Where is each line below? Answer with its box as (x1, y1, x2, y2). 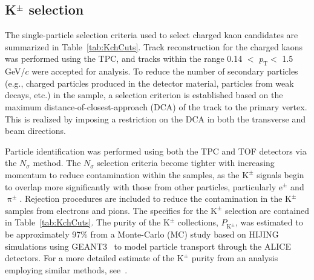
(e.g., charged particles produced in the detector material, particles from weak (5, 76, 294, 89)
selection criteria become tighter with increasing (97, 156, 275, 169)
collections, (177, 216, 218, 228)
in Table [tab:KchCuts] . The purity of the (5, 216, 161, 228)
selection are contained (225, 204, 309, 216)
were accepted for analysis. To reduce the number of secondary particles (31, 65, 298, 78)
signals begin (257, 168, 304, 181)
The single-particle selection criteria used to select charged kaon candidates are (5, 28, 298, 41)
